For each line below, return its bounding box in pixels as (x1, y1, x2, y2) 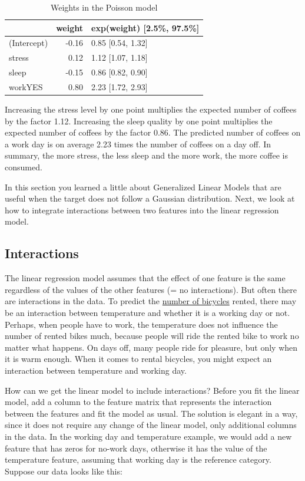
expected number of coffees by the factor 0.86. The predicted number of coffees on (5, 126, 301, 139)
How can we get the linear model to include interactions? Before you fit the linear (5, 384, 300, 396)
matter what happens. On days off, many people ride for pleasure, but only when (5, 341, 298, 353)
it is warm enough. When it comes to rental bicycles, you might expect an (5, 352, 272, 365)
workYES (9, 80, 43, 93)
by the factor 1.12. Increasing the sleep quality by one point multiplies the (5, 114, 273, 127)
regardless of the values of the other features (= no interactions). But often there (5, 283, 297, 295)
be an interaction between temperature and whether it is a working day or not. (5, 306, 290, 318)
